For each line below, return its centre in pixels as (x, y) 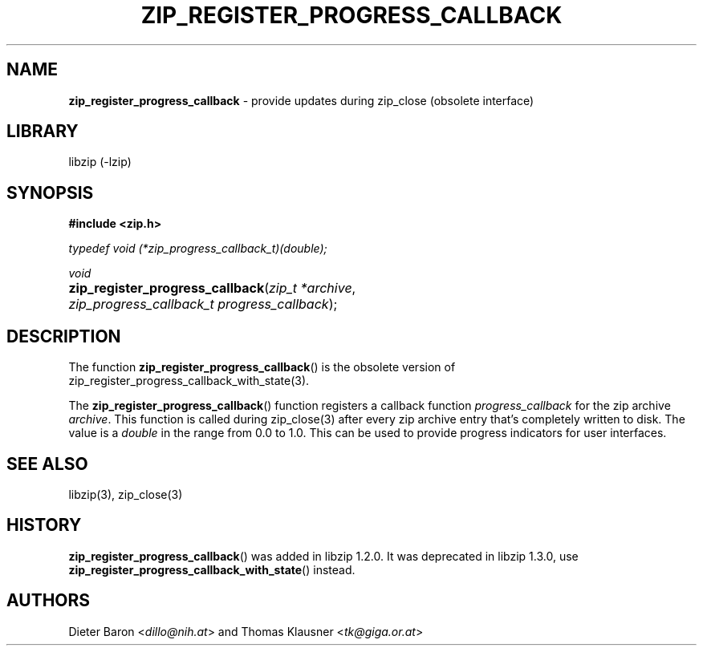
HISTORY (44, 525)
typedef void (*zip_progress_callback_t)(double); (198, 249)
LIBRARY (43, 132)
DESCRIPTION (64, 336)
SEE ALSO (47, 464)
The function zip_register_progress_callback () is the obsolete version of (262, 367)
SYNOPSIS (50, 192)
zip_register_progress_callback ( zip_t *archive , (212, 288)
